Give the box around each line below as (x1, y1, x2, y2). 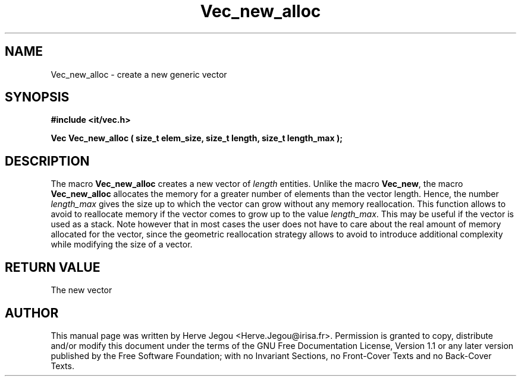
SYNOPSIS (5, 90, 70, 105)
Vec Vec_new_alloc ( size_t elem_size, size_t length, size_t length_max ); (51, 133, 343, 144)
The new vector (51, 285, 112, 296)
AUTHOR (5, 305, 59, 320)
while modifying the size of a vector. (51, 239, 193, 250)
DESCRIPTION (5, 153, 90, 169)
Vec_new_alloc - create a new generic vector (51, 69, 227, 80)
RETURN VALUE (5, 259, 101, 275)
